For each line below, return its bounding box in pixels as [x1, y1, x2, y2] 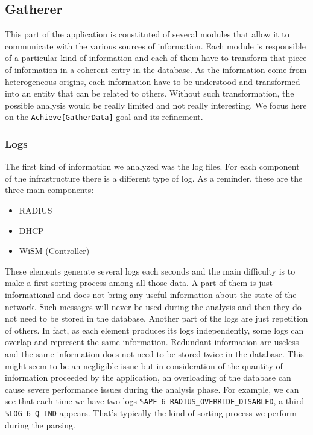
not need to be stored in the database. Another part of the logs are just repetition [5, 312, 308, 325]
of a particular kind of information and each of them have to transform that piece [5, 51, 307, 64]
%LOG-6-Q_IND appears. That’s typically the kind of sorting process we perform [5, 406, 297, 419]
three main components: [5, 183, 94, 196]
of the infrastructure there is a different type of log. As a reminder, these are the [5, 171, 303, 184]
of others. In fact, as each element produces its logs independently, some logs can [5, 323, 304, 336]
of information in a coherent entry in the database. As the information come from [5, 63, 307, 75]
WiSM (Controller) [19, 244, 90, 257]
